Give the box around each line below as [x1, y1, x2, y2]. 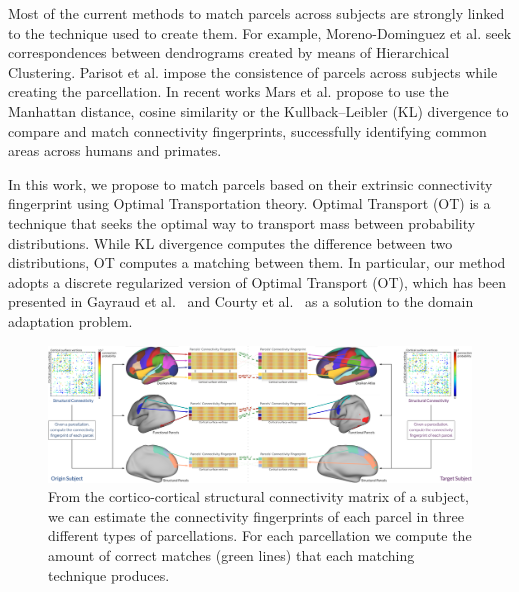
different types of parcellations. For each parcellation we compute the [48, 525, 472, 546]
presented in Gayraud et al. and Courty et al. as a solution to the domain [8, 291, 474, 312]
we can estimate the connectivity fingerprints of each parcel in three [48, 505, 464, 526]
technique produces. [48, 564, 170, 585]
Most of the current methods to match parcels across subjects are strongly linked [8, 3, 505, 23]
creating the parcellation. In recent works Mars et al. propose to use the [8, 81, 449, 102]
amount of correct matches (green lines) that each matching [48, 544, 415, 565]
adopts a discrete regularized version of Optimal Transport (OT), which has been [8, 271, 507, 292]
